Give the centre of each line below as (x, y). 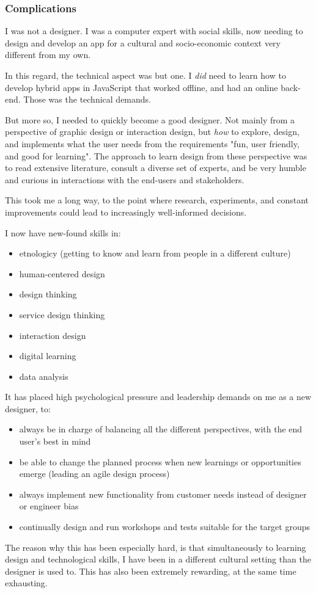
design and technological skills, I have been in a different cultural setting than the (158, 559)
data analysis (44, 376)
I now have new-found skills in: (63, 232)
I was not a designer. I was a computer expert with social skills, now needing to (154, 31)
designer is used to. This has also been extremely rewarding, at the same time (151, 571)
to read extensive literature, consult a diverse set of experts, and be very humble (156, 168)
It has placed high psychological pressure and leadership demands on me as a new (158, 397)
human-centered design (62, 273)
